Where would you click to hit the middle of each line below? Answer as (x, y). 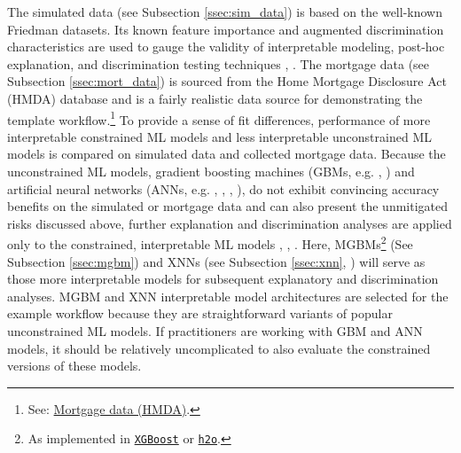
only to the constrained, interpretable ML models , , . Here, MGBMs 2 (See (210, 243)
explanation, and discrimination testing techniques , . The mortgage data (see (219, 63)
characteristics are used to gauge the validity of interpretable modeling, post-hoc (226, 47)
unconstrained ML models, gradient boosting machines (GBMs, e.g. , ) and (211, 171)
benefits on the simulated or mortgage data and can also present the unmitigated (228, 206)
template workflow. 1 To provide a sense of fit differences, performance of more (219, 118)
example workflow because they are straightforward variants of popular (200, 313)
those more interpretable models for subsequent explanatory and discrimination (223, 279)
